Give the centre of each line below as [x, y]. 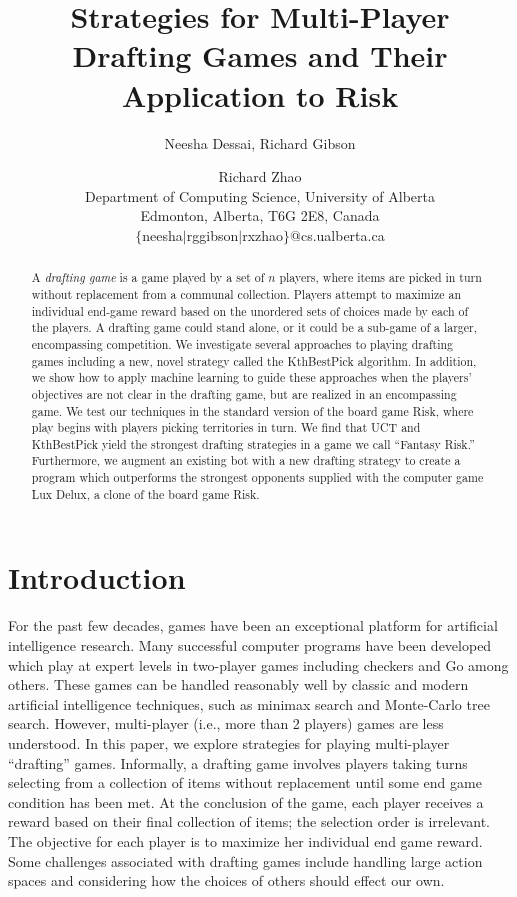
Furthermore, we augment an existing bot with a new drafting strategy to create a [246, 460]
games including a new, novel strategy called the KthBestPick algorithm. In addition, [254, 360]
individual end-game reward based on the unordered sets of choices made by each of [250, 310]
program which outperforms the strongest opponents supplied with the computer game [257, 477]
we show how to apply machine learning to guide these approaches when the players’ [251, 377]
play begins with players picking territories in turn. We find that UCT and [226, 427]
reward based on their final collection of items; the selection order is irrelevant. [249, 821]
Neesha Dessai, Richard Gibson [260, 142]
